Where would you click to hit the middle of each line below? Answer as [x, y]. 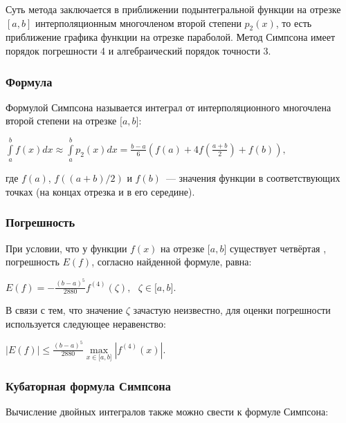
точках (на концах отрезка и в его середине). [100, 191]
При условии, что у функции [66, 248]
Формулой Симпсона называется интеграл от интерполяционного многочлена [169, 107]
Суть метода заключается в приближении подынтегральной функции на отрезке [173, 9]
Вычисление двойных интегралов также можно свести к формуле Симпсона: [167, 411]
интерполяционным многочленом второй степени [138, 22]
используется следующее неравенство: [86, 324]
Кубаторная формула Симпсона [88, 385]
